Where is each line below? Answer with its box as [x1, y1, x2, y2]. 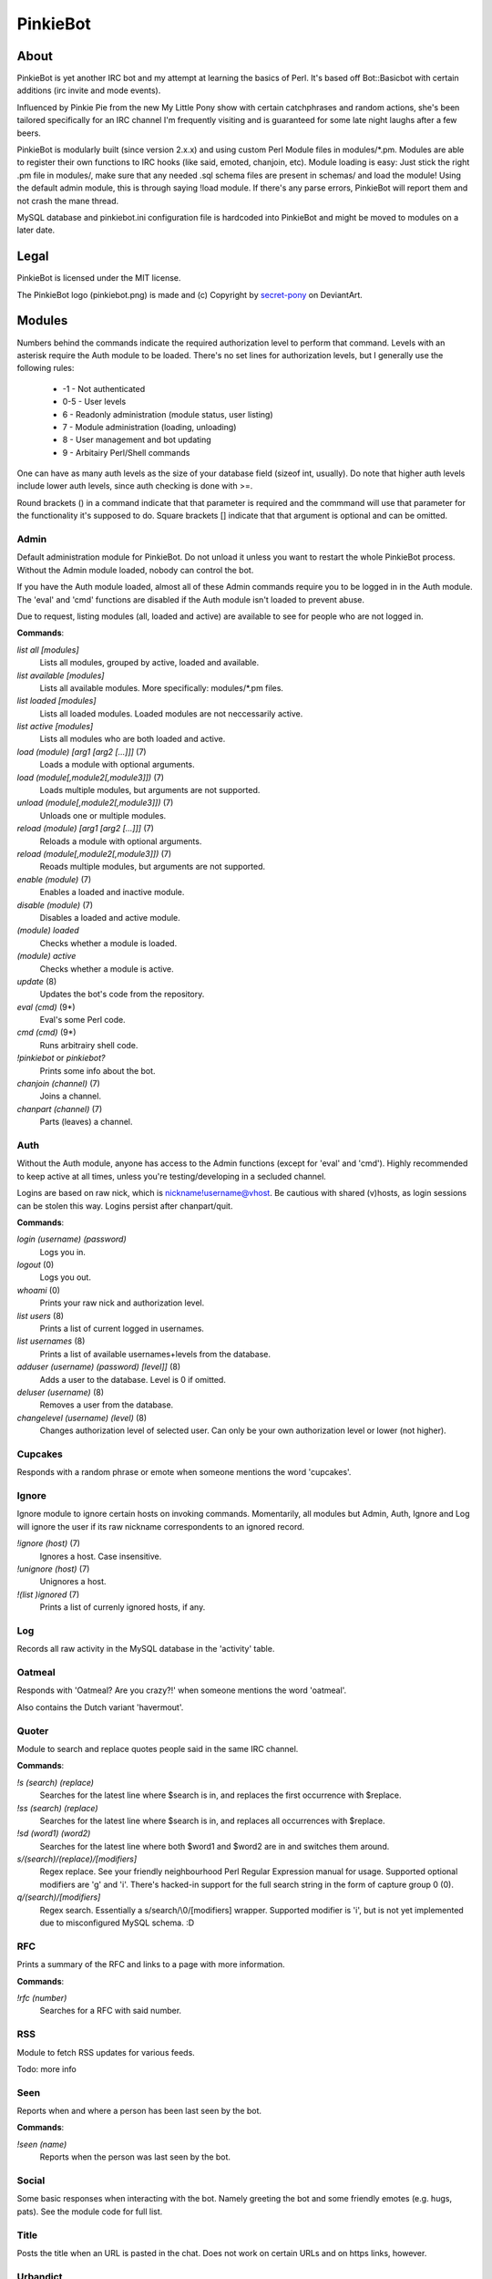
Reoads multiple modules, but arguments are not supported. [39, 861, 266, 872]
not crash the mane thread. [16, 195, 119, 206]
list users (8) [16, 1310, 64, 1321]
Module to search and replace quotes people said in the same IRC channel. [16, 1743, 299, 1754]
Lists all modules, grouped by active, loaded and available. [39, 657, 260, 668]
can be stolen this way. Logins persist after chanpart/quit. [16, 1200, 233, 1212]
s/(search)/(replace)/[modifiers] [16, 1853, 138, 1864]
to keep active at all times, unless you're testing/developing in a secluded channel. [16, 1170, 327, 1181]
